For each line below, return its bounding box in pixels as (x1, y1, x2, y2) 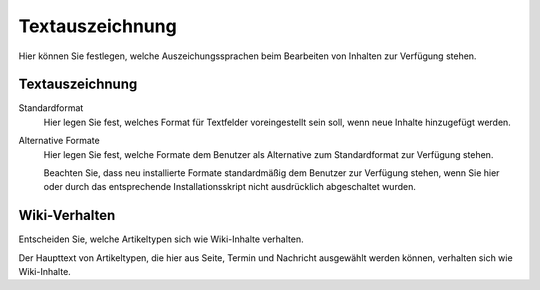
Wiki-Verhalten (18, 207, 116, 224)
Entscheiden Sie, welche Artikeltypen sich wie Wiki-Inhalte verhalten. (18, 233, 304, 245)
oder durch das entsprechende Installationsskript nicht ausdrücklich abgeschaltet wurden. (43, 181, 417, 193)
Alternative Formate (18, 135, 100, 147)
